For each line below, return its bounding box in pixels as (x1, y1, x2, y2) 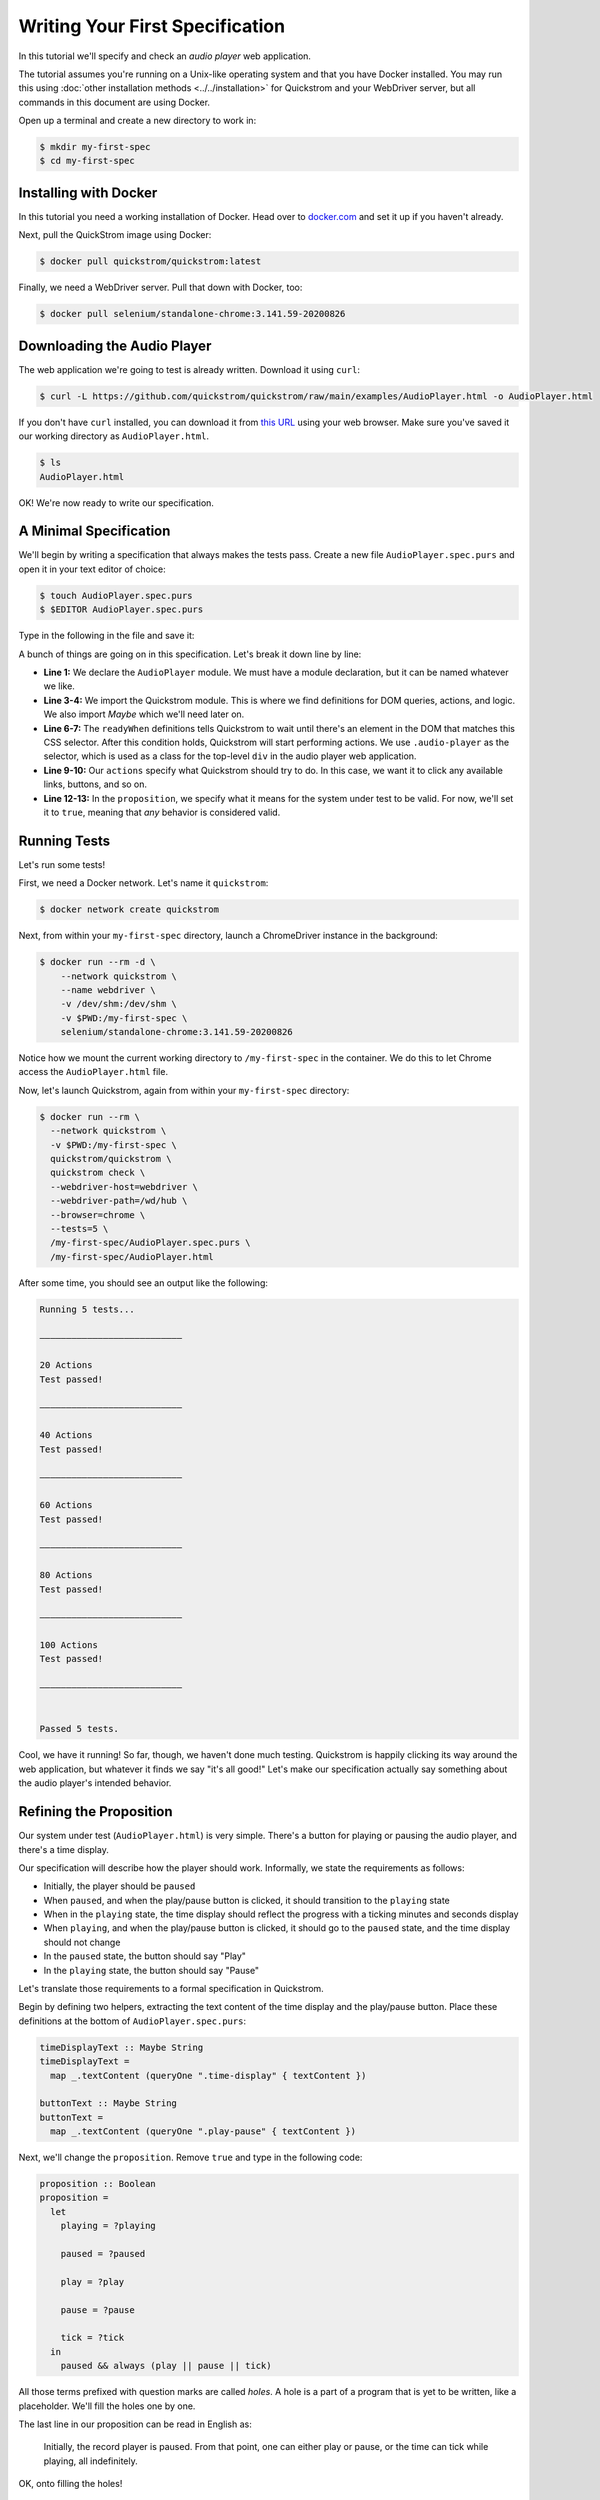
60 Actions (39, 1500, 93, 1511)
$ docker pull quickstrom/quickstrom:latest (39, 256, 262, 267)
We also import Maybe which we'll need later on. (43, 708, 245, 720)
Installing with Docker (18, 184, 158, 201)
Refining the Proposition (18, 1803, 174, 1820)
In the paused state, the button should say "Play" (43, 1950, 247, 1962)
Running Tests (18, 832, 110, 849)
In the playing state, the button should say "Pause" (43, 1964, 260, 1976)
